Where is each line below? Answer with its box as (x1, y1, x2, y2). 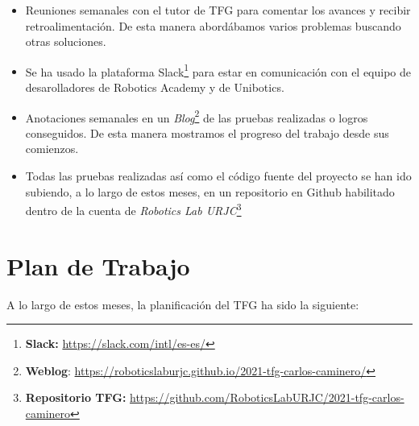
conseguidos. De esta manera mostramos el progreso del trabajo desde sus (25, 124, 389, 141)
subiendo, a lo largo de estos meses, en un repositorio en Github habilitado (25, 183, 395, 200)
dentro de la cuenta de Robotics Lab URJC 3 (25, 200, 242, 218)
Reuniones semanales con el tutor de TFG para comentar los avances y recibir (25, 2, 411, 18)
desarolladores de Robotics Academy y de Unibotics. (25, 79, 284, 96)
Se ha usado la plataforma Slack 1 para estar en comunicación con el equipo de (25, 60, 412, 80)
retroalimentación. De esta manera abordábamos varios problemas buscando (25, 17, 401, 34)
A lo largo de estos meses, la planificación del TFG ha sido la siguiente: (6, 296, 359, 312)
